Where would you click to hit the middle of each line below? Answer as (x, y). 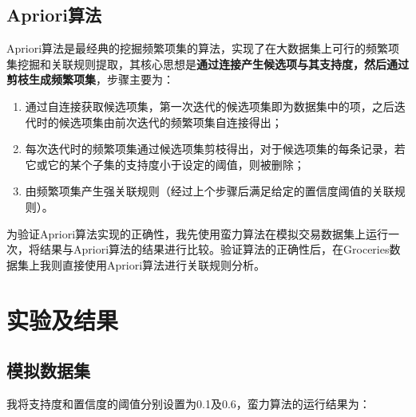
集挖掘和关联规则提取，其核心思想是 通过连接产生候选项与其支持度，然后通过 (208, 63)
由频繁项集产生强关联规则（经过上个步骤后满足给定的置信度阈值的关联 (210, 191)
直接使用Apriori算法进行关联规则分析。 (164, 264)
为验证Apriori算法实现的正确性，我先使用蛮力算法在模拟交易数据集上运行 (198, 233)
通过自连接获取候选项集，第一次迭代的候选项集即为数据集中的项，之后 (210, 106)
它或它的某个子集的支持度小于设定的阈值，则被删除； (165, 164)
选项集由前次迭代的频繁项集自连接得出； (176, 122)
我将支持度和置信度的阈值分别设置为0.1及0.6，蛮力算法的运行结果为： (188, 403)
